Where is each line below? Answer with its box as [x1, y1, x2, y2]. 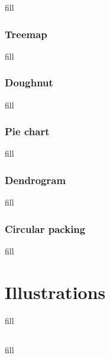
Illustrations [5, 279, 106, 304]
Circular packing [5, 221, 86, 236]
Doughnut [5, 75, 53, 90]
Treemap [5, 26, 47, 41]
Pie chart [5, 124, 50, 139]
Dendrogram [5, 172, 66, 187]
